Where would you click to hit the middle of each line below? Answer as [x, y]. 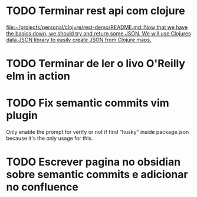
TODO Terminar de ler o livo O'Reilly [96, 64]
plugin [22, 116]
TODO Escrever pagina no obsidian [93, 162]
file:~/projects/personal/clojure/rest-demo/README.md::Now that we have [97, 27]
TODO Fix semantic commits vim [88, 103]
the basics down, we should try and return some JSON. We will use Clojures [98, 33]
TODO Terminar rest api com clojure [96, 11]
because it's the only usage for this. [50, 138]
